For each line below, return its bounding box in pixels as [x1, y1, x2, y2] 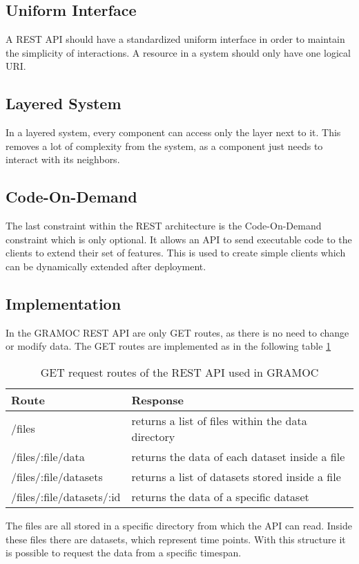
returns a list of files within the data [131, 412, 307, 429]
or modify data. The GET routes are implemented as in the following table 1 [6, 339, 331, 353]
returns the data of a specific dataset [131, 488, 309, 505]
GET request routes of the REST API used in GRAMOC [40, 364, 319, 380]
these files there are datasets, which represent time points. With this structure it [6, 532, 346, 546]
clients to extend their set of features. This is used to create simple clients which [6, 245, 346, 260]
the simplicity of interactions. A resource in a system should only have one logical [6, 45, 351, 59]
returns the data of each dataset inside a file [131, 448, 345, 464]
